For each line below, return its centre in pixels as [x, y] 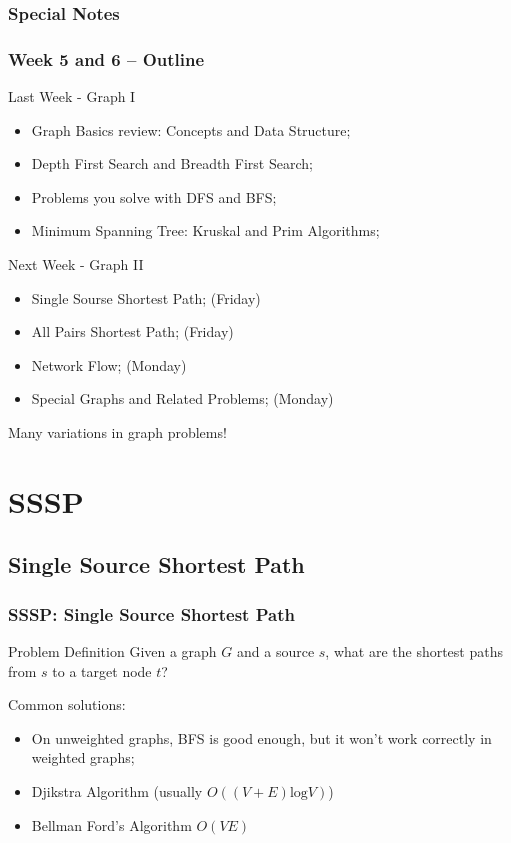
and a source [276, 650]
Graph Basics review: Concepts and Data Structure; [191, 129]
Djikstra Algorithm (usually [117, 790]
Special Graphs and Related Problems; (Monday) [182, 398]
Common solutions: [67, 704]
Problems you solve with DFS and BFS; [154, 196]
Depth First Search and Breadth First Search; [172, 163]
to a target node [102, 670]
